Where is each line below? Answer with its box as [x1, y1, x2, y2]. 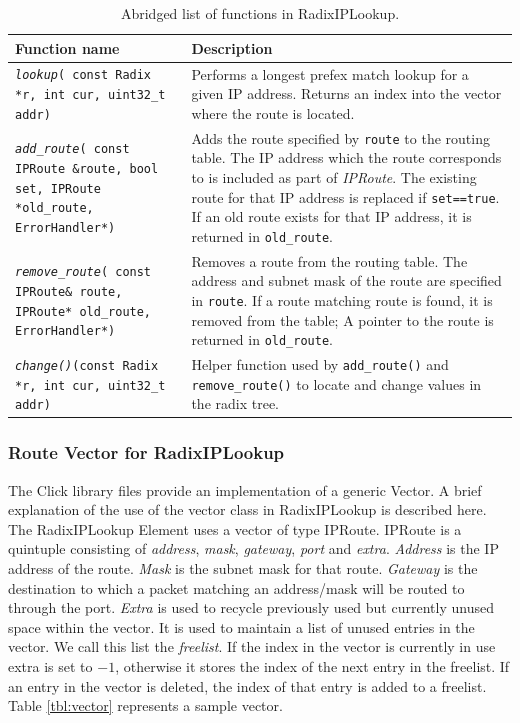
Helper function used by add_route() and [191, 354, 449, 375]
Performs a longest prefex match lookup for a [191, 63, 469, 84]
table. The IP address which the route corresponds [191, 147, 502, 168]
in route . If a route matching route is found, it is [191, 289, 493, 310]
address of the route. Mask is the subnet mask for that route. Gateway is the [8, 558, 478, 579]
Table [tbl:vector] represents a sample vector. [8, 695, 283, 716]
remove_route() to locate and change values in [191, 373, 482, 394]
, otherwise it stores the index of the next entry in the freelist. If [115, 656, 510, 677]
